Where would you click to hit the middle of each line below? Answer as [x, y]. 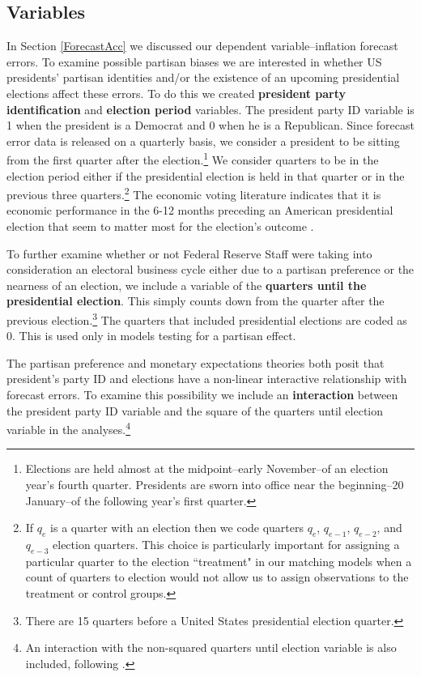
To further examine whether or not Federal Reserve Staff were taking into [189, 253]
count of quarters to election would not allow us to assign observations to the [217, 577]
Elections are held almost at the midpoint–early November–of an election [207, 468]
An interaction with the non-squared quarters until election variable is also [211, 647]
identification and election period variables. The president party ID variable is [210, 109]
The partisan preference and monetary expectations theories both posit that [196, 362]
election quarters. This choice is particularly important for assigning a [226, 545]
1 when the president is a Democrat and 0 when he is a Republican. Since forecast [210, 125]
